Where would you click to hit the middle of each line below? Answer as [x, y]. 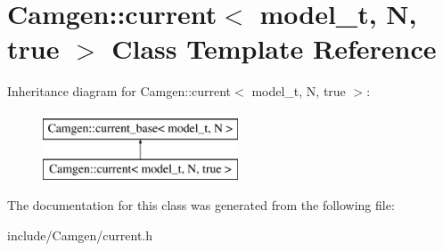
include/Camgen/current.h [80, 235]
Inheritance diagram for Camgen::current [119, 91]
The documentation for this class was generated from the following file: [201, 205]
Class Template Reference [274, 49]
